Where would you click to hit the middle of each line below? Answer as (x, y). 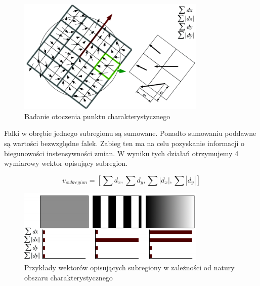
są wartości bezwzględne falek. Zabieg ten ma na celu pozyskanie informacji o (124, 143)
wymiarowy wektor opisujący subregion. (66, 163)
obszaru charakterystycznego (69, 277)
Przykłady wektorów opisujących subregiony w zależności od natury (129, 267)
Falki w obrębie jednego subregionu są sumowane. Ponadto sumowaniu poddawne (130, 133)
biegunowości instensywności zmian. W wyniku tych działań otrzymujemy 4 (121, 153)
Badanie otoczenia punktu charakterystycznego (97, 116)
